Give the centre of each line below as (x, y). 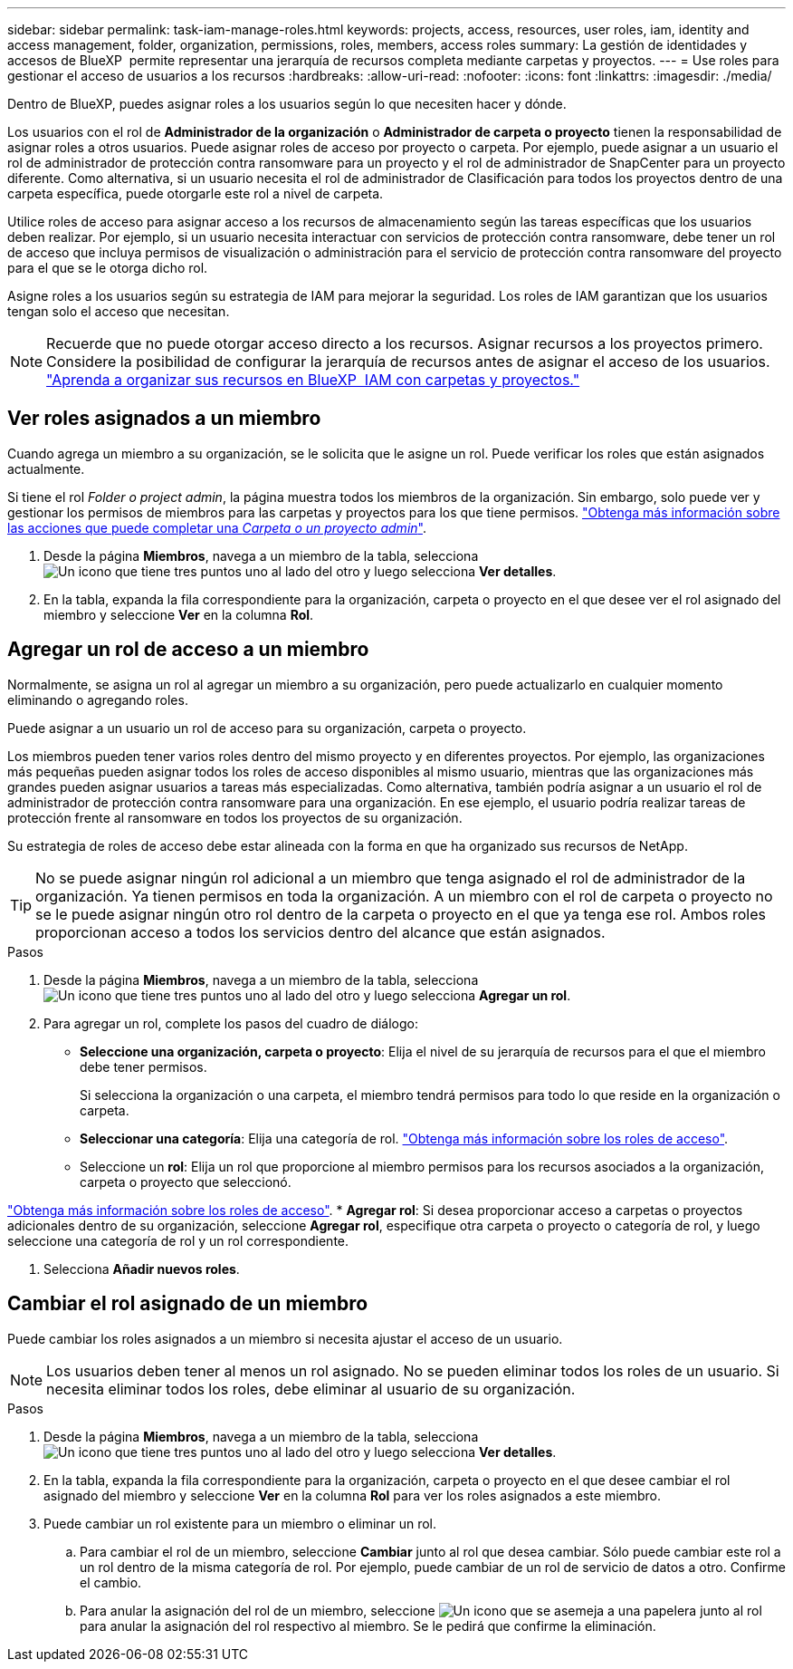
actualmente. (46, 468)
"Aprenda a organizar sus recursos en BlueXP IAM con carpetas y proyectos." (313, 380)
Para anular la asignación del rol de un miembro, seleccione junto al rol (421, 1610)
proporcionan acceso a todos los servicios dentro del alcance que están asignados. (320, 932)
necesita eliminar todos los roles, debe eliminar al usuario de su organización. (311, 1389)
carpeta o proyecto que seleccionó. (186, 1182)
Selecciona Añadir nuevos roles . (142, 1269)
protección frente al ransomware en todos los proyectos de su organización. (235, 817)
